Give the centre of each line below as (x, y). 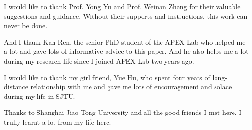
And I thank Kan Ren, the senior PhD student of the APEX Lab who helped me (125, 41)
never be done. (26, 25)
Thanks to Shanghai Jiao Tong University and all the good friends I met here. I (123, 112)
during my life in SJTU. (40, 96)
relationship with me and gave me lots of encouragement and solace (131, 87)
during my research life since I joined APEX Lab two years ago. (99, 60)
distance (16, 87)
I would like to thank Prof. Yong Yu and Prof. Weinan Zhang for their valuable (122, 6)
